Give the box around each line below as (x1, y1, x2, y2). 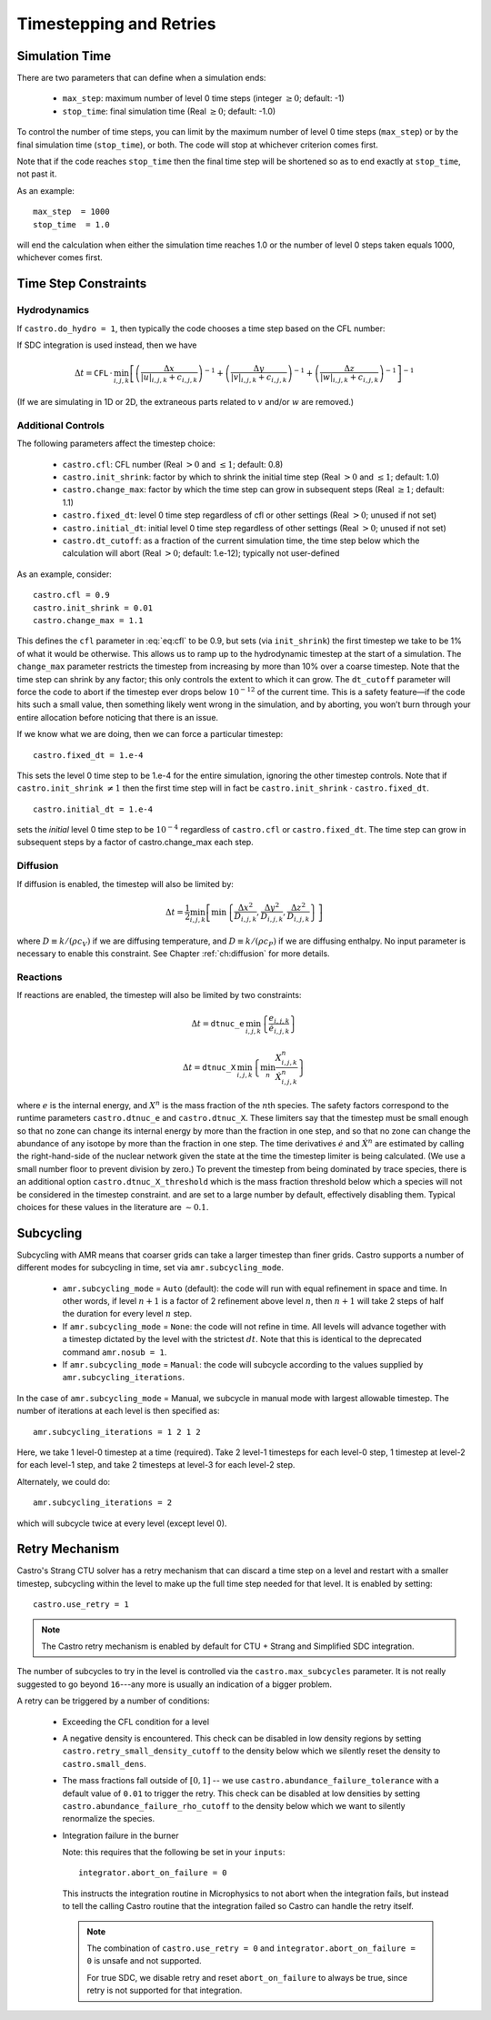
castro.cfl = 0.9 (33, 590, 110, 601)
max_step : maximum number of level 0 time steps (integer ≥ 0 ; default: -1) (62, 93, 345, 104)
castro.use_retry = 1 (33, 1600, 129, 1610)
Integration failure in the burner (62, 1830, 179, 1841)
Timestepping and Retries (16, 14, 216, 34)
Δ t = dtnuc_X (182, 1062, 236, 1073)
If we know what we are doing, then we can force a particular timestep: (16, 729, 284, 740)
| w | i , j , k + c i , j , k (319, 371, 379, 384)
